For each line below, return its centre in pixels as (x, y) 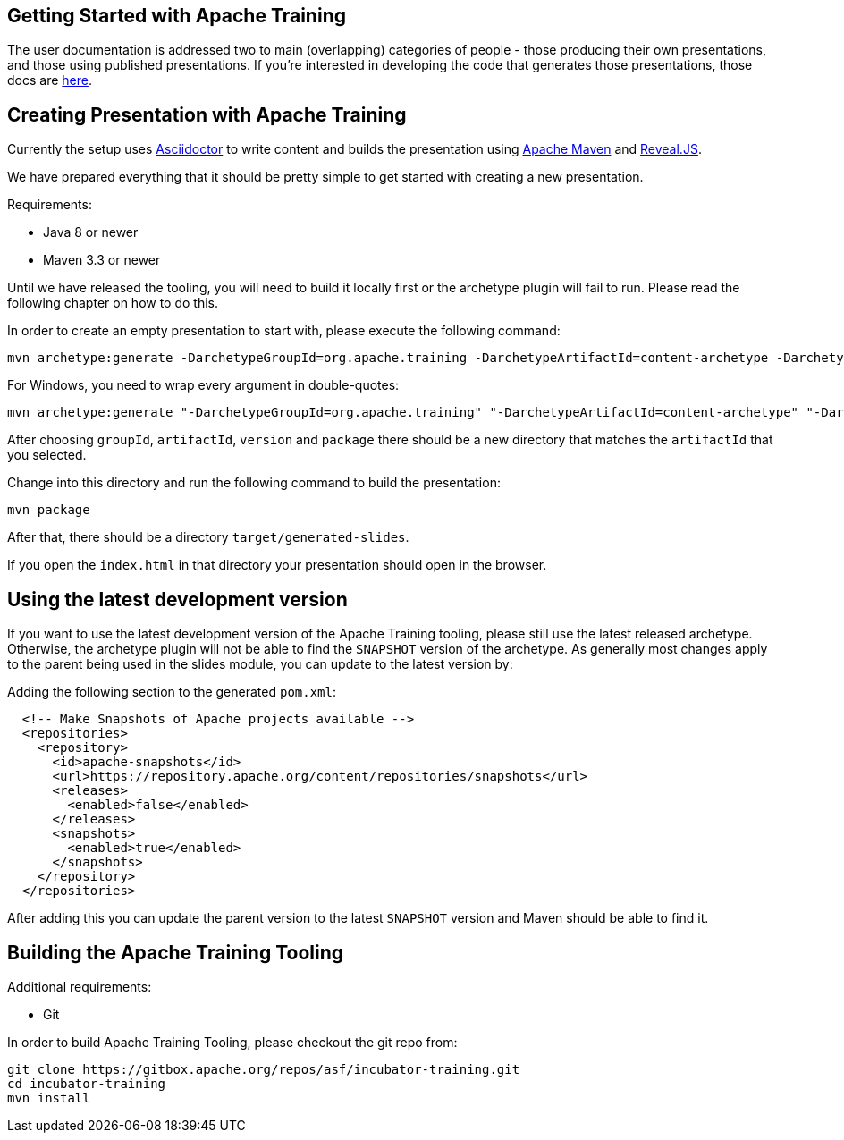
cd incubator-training (87, 1083)
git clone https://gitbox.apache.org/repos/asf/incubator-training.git (264, 1069)
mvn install (49, 1098)
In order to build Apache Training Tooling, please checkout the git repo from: (232, 1042)
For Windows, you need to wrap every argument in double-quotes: (203, 385)
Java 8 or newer (91, 232)
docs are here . (50, 80)
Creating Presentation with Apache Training (207, 114)
